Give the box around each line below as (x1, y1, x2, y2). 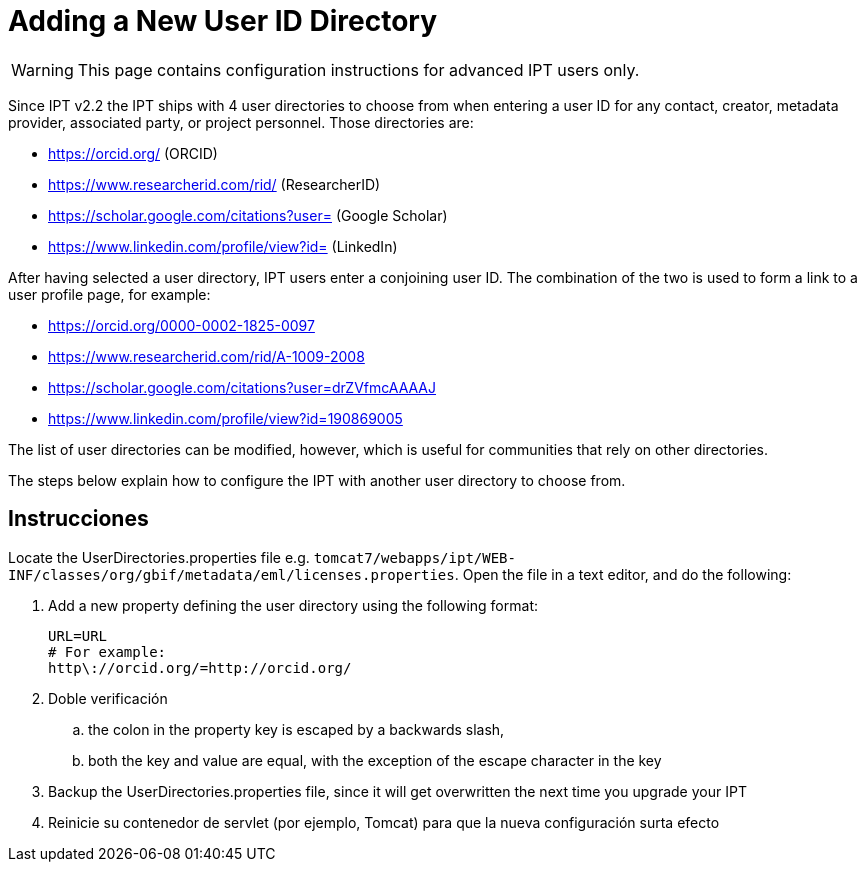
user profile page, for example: (8, 285, 211, 303)
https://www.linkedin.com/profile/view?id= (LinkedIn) (48, 237, 398, 255)
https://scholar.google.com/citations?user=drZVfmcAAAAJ (48, 378, 437, 396)
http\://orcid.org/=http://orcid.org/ (48, 659, 352, 676)
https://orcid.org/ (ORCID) (48, 144, 218, 162)
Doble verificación (48, 689, 168, 707)
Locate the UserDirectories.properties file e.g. (8, 548, 310, 566)
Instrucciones (8, 506, 149, 532)
